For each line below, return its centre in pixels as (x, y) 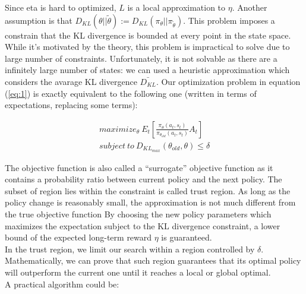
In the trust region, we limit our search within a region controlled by (130, 249)
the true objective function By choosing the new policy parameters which (138, 214)
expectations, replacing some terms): (71, 105)
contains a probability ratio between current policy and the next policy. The (143, 179)
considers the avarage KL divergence (71, 81)
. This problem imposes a (229, 20)
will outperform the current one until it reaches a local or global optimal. (138, 272)
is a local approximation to (176, 7)
